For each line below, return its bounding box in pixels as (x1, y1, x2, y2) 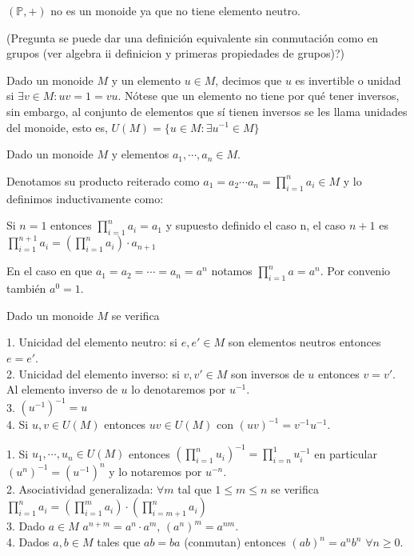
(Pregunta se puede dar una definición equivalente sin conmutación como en (6, 29, 379, 46)
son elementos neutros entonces (228, 334, 381, 350)
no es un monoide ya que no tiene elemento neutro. (50, 2, 301, 18)
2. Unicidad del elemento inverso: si (6, 365, 180, 382)
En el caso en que (6, 262, 93, 279)
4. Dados (6, 534, 50, 550)
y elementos (111, 146, 169, 162)
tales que (97, 534, 141, 550)
